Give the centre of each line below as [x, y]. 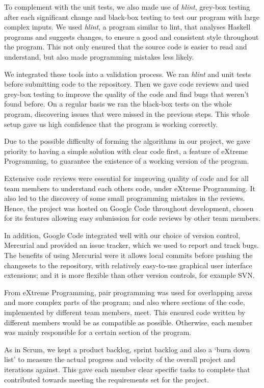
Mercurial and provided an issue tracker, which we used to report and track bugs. [131, 245]
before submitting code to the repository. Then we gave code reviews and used [127, 84]
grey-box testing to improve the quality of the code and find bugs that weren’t [127, 94]
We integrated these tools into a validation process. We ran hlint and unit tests [128, 74]
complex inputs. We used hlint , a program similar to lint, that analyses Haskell [127, 27]
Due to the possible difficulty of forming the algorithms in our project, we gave [127, 141]
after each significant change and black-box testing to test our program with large [132, 17]
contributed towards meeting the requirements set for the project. [107, 379]
